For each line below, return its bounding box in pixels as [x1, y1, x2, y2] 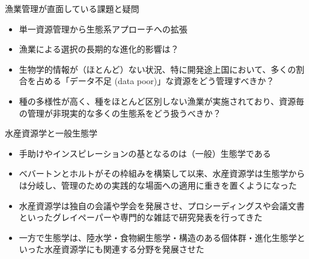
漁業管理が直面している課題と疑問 [5, 2, 139, 14]
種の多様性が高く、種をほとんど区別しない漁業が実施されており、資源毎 [19, 94, 304, 107]
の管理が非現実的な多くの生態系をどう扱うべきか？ [19, 106, 221, 119]
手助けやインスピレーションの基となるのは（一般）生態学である [19, 147, 271, 159]
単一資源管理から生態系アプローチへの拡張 [19, 22, 188, 35]
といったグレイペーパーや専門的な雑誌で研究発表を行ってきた [19, 211, 263, 224]
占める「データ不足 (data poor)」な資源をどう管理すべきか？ [35, 75, 275, 87]
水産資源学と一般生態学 [5, 127, 97, 139]
